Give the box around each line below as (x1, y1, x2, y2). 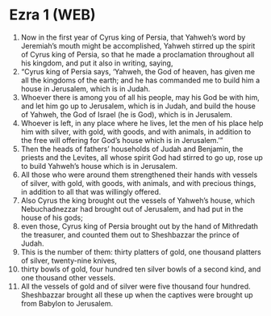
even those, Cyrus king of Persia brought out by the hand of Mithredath (20, 221, 259, 231)
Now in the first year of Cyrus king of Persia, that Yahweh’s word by (20, 32, 246, 42)
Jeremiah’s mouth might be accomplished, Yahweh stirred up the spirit (20, 40, 256, 50)
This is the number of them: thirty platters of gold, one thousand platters (20, 246, 261, 256)
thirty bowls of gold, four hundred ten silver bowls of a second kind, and (20, 264, 261, 274)
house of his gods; (20, 213, 83, 222)
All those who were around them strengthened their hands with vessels (20, 170, 258, 179)
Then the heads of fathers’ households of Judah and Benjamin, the (20, 144, 244, 154)
